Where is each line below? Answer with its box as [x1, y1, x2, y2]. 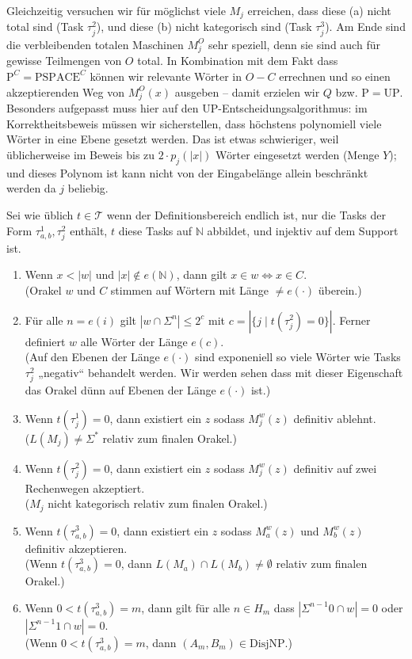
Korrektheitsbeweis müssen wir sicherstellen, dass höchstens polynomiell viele [6, 115, 382, 131]
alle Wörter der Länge [80, 333, 188, 349]
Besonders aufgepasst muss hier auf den [6, 100, 199, 116]
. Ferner [332, 311, 371, 328]
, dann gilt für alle [141, 599, 230, 615]
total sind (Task [6, 18, 84, 35]
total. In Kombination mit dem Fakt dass [137, 52, 338, 69]
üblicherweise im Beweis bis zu [6, 147, 155, 163]
